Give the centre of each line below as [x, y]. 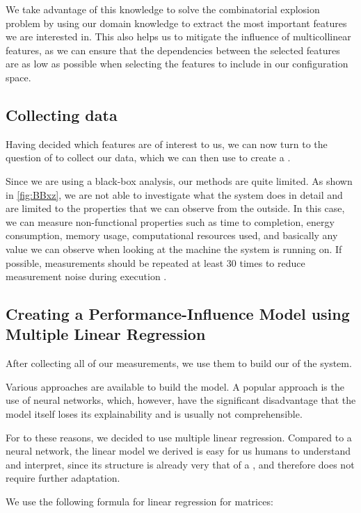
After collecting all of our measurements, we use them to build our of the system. [179, 363]
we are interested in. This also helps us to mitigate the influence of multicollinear [178, 36]
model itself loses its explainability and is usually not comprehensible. [154, 414]
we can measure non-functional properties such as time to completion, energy [170, 221]
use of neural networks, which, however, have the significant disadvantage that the [181, 400]
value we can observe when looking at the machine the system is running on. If [174, 249]
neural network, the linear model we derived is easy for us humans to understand [178, 451]
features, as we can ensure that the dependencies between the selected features [173, 50]
